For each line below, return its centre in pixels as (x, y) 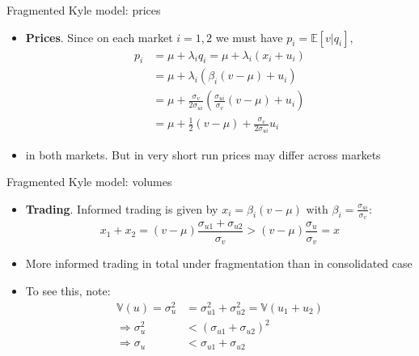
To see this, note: (68, 291)
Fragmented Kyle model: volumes (89, 182)
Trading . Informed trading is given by (122, 208)
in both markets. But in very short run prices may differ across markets (203, 154)
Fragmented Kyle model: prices (84, 10)
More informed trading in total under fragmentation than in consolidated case (219, 263)
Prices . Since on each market (99, 37)
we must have (249, 37)
